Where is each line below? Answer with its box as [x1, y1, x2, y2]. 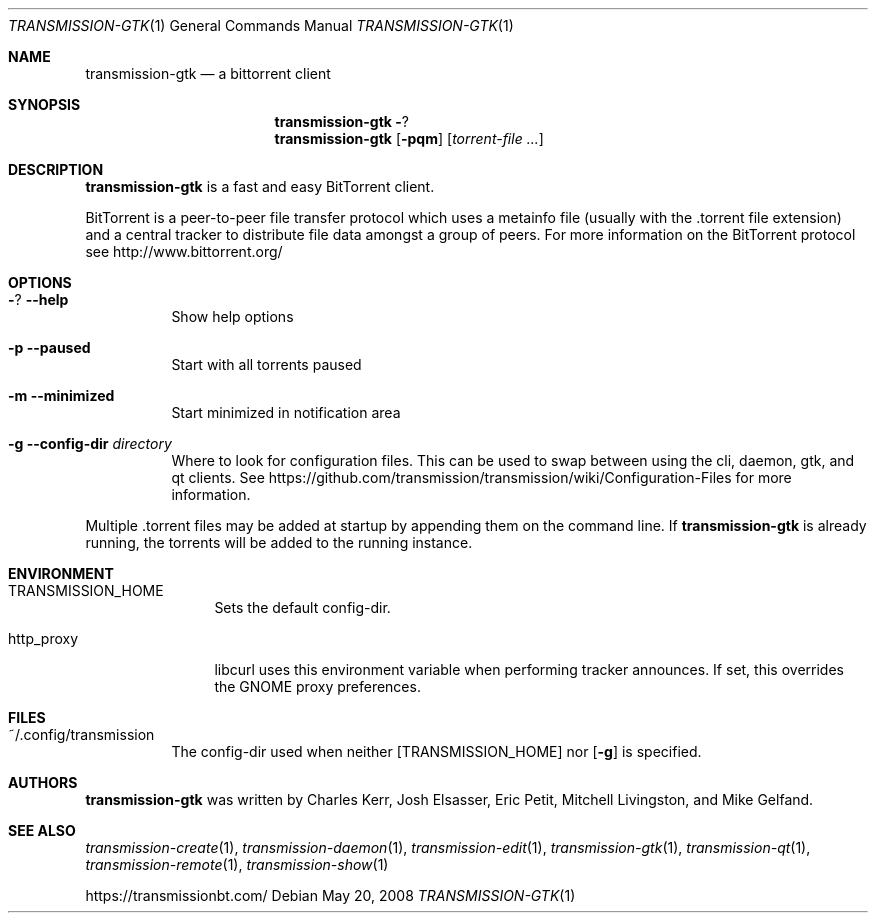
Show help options [171, 308, 294, 325]
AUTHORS [8, 774, 78, 791]
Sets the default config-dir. [214, 599, 391, 616]
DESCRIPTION [8, 161, 104, 178]
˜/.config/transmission [8, 726, 155, 743]
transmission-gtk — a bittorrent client [85, 65, 331, 82]
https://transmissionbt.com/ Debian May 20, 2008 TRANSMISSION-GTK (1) [85, 887, 576, 904]
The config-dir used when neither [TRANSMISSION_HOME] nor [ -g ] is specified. [171, 743, 702, 760]
